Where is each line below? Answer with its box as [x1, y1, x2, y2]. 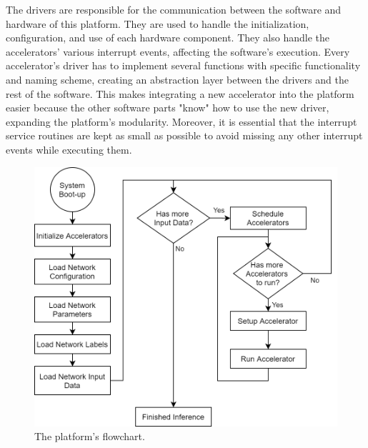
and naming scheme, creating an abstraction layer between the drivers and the [6, 71, 349, 86]
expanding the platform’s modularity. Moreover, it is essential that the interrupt [6, 114, 357, 129]
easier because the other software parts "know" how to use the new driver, [6, 100, 329, 115]
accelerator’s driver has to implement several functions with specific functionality [6, 58, 361, 73]
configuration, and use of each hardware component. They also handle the [6, 30, 329, 45]
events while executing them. [6, 141, 132, 156]
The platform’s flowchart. [34, 429, 145, 444]
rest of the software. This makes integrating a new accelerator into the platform [6, 86, 354, 101]
